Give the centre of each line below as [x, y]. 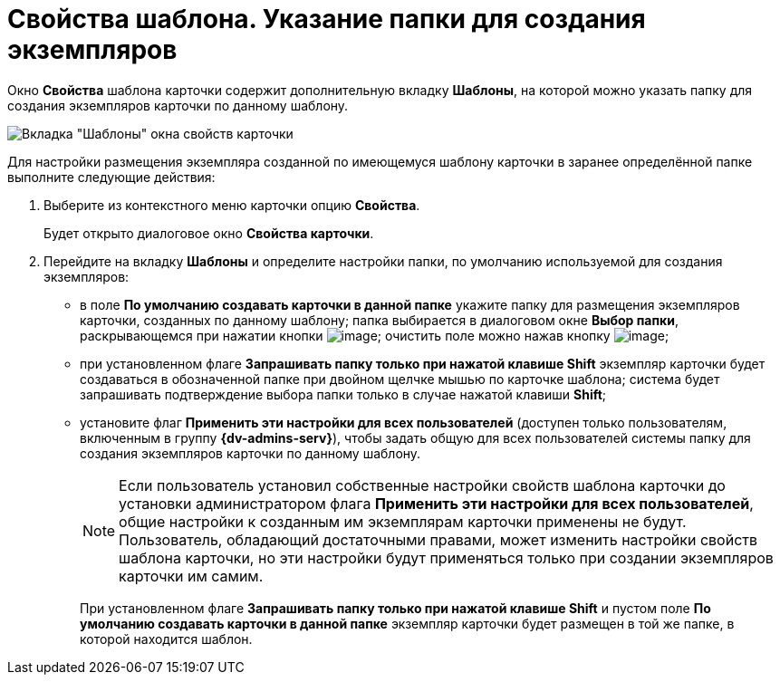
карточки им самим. [191, 576]
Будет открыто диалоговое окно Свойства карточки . [209, 233]
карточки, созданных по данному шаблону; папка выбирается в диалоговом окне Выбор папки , [379, 320]
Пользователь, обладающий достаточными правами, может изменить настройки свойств [438, 539]
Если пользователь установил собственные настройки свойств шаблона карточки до [422, 485]
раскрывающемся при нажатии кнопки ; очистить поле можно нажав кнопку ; [375, 335]
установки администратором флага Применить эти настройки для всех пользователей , [436, 503]
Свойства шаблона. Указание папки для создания [327, 19]
